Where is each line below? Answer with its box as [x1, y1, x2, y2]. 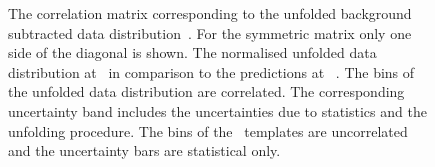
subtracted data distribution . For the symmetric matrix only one [8, 22, 412, 43]
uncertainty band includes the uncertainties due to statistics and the [8, 100, 427, 121]
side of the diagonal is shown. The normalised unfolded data [8, 42, 377, 63]
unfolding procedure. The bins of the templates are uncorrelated [8, 120, 408, 141]
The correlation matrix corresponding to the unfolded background [8, 3, 412, 23]
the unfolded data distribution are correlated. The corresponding [8, 81, 405, 102]
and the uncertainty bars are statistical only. [8, 140, 281, 161]
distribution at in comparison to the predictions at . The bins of [8, 61, 415, 82]
